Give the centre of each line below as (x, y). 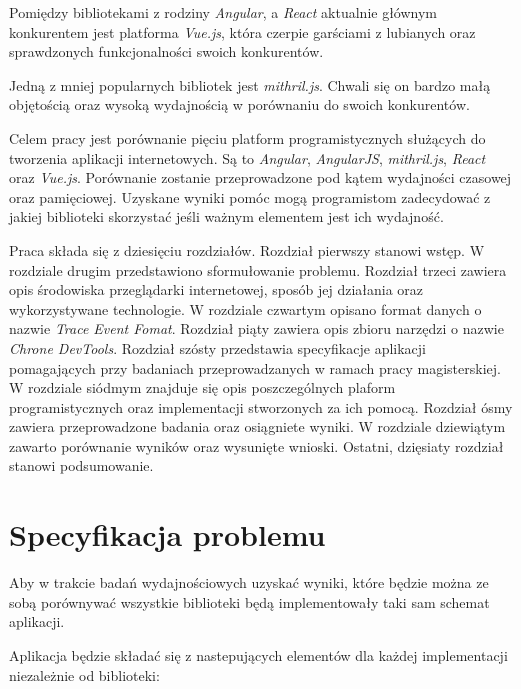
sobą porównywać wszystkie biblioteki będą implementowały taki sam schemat (249, 601)
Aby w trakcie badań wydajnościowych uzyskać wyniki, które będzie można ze (249, 582)
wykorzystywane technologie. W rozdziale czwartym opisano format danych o (245, 308)
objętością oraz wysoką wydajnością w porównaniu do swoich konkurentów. (239, 104)
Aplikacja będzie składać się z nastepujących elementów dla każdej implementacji (258, 654)
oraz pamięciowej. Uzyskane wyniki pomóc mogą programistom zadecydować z (250, 196)
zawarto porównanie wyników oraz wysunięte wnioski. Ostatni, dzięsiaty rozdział (256, 445)
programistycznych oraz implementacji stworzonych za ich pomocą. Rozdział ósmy (261, 406)
